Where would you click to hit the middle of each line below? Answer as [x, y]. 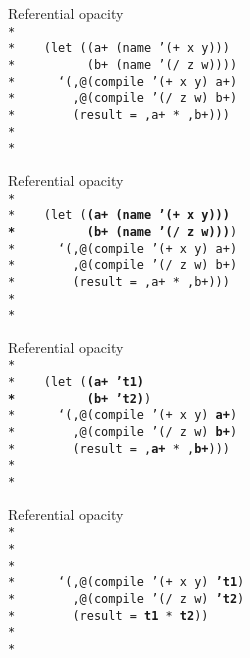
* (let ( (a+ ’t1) [76, 382]
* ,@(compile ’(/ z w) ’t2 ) [126, 599]
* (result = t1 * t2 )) [108, 615]
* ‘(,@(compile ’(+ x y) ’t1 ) [126, 582]
